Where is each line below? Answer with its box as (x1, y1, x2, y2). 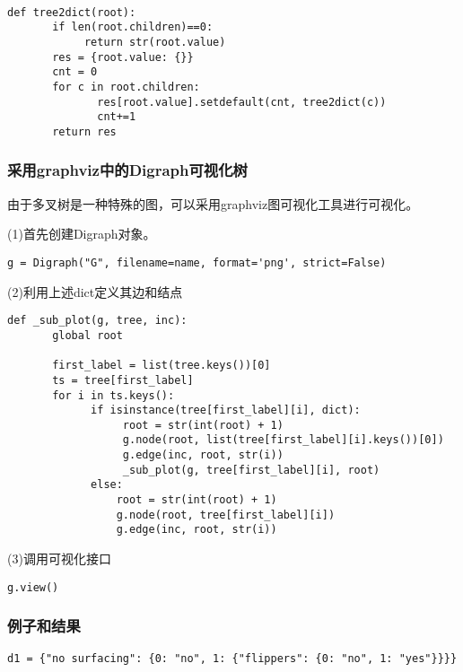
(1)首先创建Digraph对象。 (7, 224, 156, 243)
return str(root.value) (83, 35, 226, 48)
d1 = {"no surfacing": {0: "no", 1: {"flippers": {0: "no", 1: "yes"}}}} (7, 651, 458, 665)
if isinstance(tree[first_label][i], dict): (91, 404, 361, 417)
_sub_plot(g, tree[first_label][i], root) (122, 463, 380, 476)
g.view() (7, 580, 59, 594)
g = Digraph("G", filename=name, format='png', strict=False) (7, 256, 387, 269)
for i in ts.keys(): (52, 388, 175, 402)
